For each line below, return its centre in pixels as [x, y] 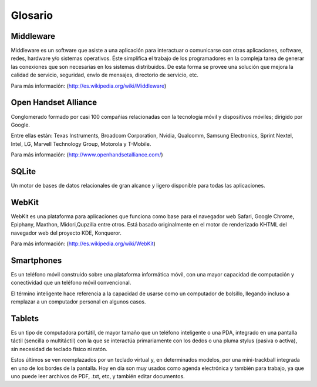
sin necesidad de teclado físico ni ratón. [59, 349]
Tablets [25, 318]
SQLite [23, 171]
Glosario [32, 15]
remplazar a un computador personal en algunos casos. [78, 302]
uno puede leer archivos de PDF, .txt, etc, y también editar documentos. [98, 376]
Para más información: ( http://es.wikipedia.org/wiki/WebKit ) [83, 243]
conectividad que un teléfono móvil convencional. [71, 283]
